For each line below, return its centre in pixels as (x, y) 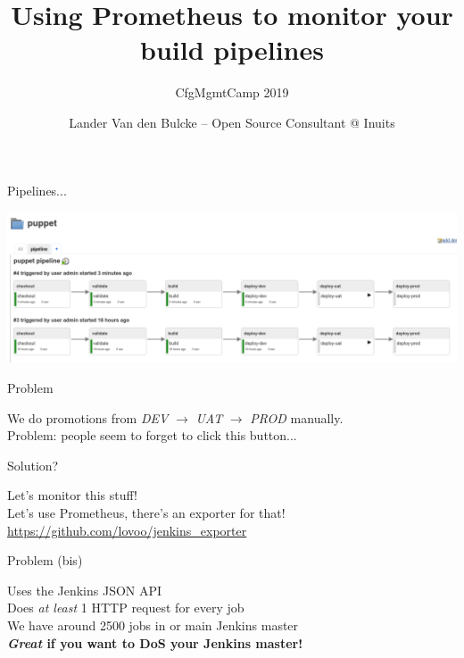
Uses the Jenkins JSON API (85, 590)
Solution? (33, 465)
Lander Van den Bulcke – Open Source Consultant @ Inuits (232, 122)
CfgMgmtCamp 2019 (232, 92)
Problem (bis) (45, 560)
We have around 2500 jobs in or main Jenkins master (153, 625)
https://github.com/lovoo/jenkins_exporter (127, 530)
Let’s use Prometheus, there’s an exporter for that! (146, 512)
